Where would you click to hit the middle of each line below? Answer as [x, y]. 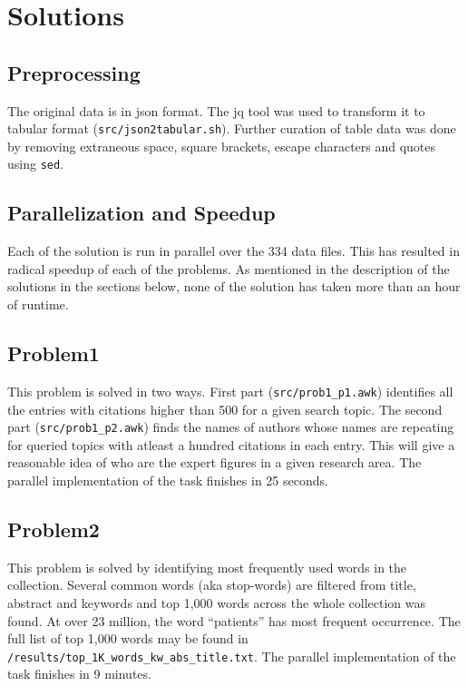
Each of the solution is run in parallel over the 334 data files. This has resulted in [234, 251]
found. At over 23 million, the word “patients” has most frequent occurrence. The [234, 620]
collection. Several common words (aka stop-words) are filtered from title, [212, 585]
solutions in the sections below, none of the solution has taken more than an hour [234, 286]
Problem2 [54, 529]
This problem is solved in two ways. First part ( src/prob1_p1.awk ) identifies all [230, 391]
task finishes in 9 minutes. [79, 674]
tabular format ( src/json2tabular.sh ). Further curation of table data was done [232, 128]
